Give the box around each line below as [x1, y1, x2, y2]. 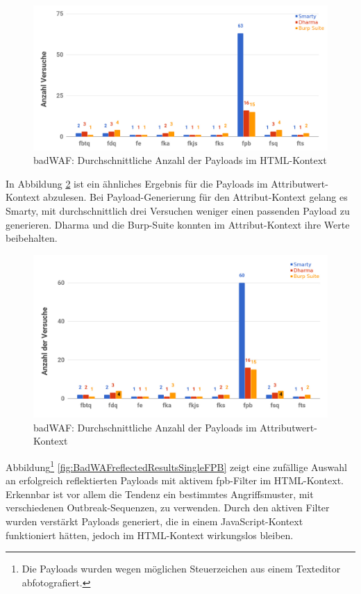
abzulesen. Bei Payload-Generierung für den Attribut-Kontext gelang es [43, 190, 348, 204]
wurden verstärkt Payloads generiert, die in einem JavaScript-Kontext [6, 514, 303, 529]
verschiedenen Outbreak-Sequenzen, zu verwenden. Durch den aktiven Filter [6, 500, 330, 515]
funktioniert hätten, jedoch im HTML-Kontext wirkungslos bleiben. [6, 527, 294, 542]
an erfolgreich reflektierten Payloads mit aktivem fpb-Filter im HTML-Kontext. [6, 473, 344, 488]
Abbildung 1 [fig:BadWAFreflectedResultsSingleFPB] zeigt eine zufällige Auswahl [6, 457, 347, 474]
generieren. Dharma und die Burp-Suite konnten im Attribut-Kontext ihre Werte [6, 217, 350, 231]
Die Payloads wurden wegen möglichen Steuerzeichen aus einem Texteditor [22, 561, 341, 576]
